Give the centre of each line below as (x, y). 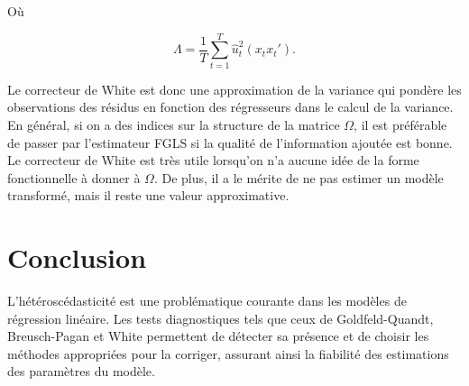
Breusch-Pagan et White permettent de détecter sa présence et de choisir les (218, 336)
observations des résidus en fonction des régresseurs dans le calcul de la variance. (230, 107)
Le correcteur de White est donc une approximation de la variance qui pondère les (234, 89)
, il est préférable (400, 124)
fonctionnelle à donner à (74, 177)
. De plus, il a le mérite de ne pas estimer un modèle (299, 177)
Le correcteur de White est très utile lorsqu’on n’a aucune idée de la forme (213, 160)
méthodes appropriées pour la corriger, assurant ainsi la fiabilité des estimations (228, 353)
